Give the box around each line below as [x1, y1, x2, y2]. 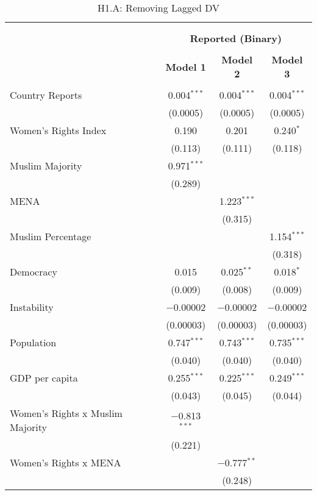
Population [10, 335, 57, 349]
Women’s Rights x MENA [10, 455, 121, 469]
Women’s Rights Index [10, 123, 107, 137]
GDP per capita [10, 371, 78, 385]
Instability [10, 300, 54, 314]
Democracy [10, 265, 58, 279]
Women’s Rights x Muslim [10, 406, 123, 420]
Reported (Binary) [190, 31, 282, 45]
